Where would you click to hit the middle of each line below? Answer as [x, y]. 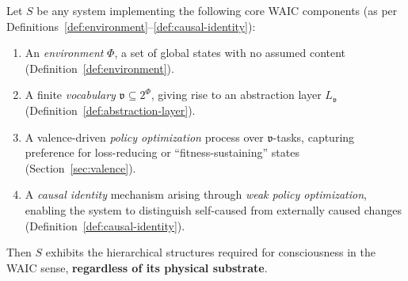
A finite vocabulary [70, 95]
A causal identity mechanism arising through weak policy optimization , [196, 194]
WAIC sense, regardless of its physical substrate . [137, 267]
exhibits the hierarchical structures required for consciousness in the [210, 252]
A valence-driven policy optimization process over [144, 137]
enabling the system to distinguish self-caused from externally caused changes [213, 209]
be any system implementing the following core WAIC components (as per [217, 10]
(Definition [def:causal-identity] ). [105, 225]
